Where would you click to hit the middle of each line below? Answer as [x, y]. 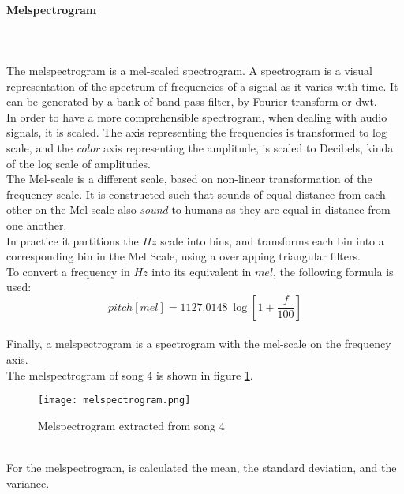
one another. [37, 225]
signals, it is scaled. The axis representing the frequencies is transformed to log [196, 132]
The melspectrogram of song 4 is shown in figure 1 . [130, 374]
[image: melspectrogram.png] [114, 400]
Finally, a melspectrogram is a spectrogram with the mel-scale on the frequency [199, 344]
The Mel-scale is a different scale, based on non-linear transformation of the [189, 179]
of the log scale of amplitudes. [79, 163]
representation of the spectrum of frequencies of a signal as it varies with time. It [202, 86]
